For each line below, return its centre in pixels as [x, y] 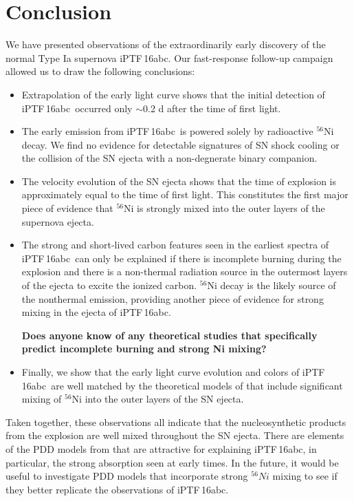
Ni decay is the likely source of [272, 285]
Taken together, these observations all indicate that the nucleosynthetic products [176, 422]
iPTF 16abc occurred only [77, 108]
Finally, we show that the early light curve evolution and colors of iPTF [173, 372]
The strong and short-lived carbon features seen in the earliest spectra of [175, 245]
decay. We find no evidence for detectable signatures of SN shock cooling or [180, 144]
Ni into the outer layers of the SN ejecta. [158, 399]
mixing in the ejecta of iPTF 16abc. [96, 312]
